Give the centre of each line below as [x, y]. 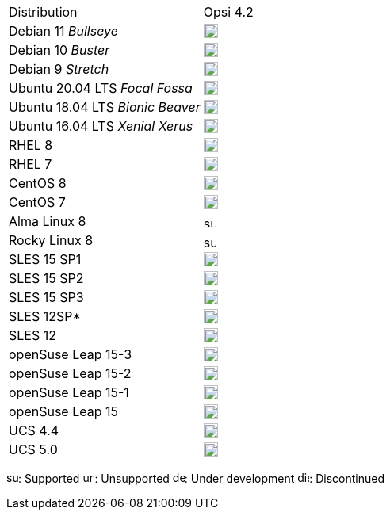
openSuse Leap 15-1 [69, 392]
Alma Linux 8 [48, 221]
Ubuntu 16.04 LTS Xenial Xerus [101, 126]
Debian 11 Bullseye [63, 31]
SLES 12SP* [45, 316]
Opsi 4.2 [228, 12]
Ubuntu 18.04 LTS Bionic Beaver [105, 107]
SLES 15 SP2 [46, 278]
